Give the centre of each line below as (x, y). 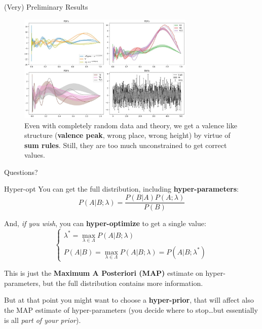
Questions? (21, 172)
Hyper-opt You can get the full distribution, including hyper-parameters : (122, 189)
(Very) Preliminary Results (46, 7)
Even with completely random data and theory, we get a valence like (131, 125)
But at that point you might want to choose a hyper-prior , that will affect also (129, 300)
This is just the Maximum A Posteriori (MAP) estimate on (104, 273)
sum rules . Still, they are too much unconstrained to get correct (126, 145)
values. (35, 155)
